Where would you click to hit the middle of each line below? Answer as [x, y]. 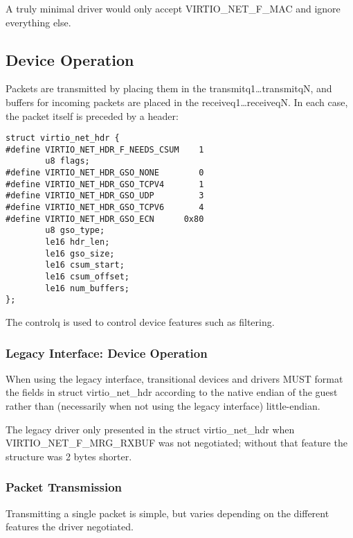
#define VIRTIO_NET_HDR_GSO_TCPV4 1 [105, 184]
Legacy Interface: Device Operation [107, 353]
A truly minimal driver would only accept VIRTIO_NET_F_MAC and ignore [173, 8]
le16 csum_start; [85, 265]
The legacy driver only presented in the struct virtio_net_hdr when [150, 429]
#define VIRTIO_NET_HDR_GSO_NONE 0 [105, 173]
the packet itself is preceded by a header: [92, 115]
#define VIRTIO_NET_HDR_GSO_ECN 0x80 [105, 219]
